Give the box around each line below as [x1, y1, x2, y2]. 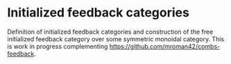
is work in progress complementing [7, 42, 108, 50]
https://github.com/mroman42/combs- [109, 42, 221, 50]
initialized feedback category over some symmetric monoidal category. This [7, 34, 224, 43]
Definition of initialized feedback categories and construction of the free [7, 28, 214, 36]
